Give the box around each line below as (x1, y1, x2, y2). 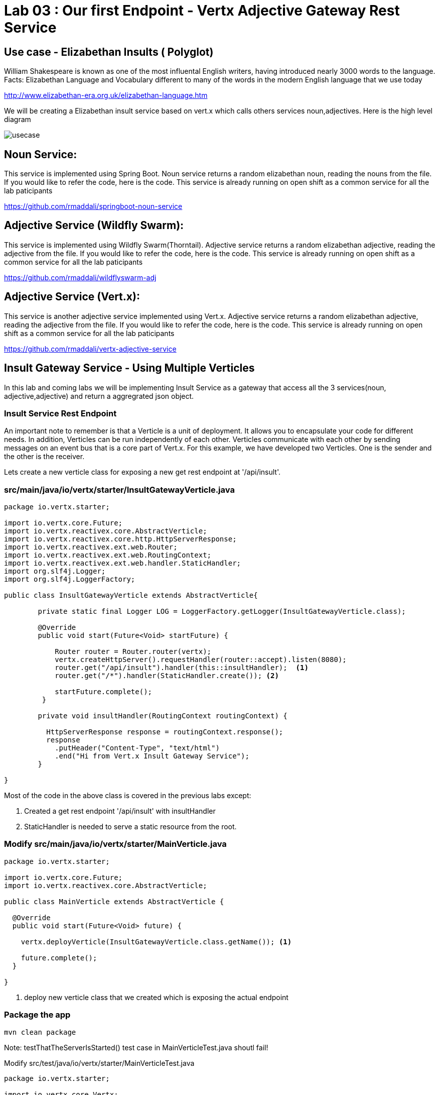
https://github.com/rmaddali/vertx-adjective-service (4, 344, 177, 353)
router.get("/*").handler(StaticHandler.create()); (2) (55, 672, 279, 680)
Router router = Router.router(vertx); (55, 647, 212, 656)
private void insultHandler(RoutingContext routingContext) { (38, 712, 287, 720)
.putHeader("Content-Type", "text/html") (55, 744, 220, 752)
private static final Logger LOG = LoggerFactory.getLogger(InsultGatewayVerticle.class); (38, 607, 406, 616)
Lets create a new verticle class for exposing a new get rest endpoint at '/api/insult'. (4, 468, 281, 477)
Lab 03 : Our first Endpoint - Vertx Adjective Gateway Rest (4, 2, 400, 19)
